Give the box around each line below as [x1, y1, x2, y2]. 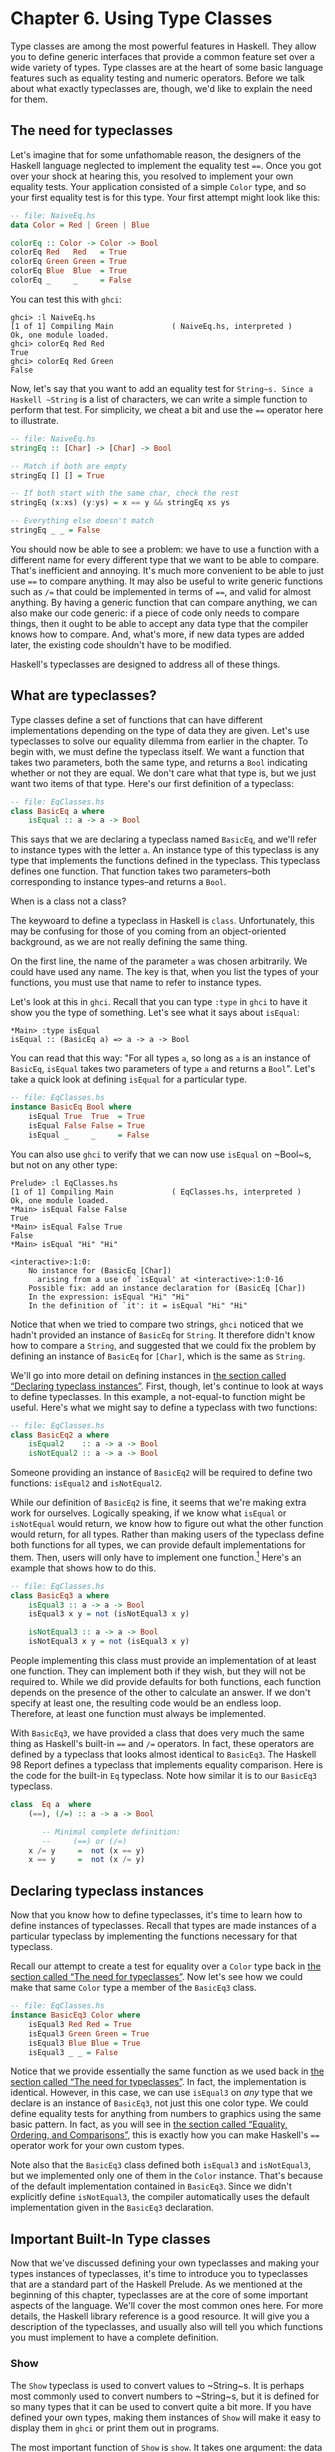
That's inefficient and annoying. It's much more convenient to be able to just [10, 564, 325, 576]
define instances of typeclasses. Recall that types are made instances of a [10, 1920, 317, 1932]
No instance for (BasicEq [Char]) [28, 1265, 172, 1276]
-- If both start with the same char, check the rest [10, 488, 240, 499]
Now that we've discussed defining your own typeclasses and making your [10, 2257, 320, 2269]
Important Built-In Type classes [10, 2230, 211, 2247]
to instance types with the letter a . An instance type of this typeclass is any [10, 844, 320, 856]
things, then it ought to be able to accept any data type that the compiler [10, 617, 309, 629]
